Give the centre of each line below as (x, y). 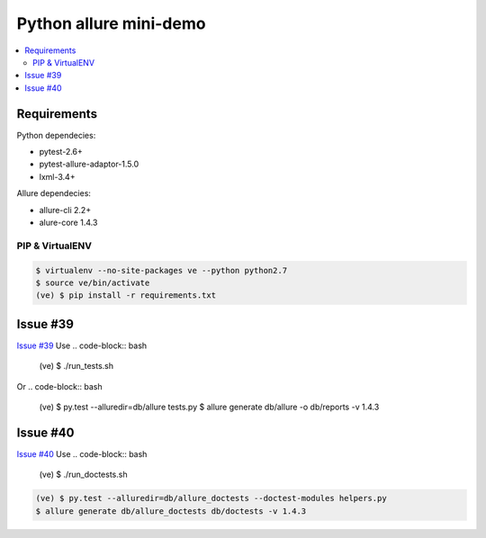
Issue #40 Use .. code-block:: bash (82, 453)
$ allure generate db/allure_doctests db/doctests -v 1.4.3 (171, 511)
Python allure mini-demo (111, 23)
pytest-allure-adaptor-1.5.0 (89, 164)
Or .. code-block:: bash (59, 386)
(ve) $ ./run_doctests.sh (83, 475)
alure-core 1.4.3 (68, 222)
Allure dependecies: (54, 193)
